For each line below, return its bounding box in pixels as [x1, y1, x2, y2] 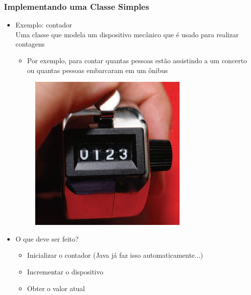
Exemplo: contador [15, 20, 72, 30]
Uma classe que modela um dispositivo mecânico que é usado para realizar [15, 29, 239, 39]
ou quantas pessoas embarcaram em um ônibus [27, 65, 168, 75]
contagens [15, 39, 45, 49]
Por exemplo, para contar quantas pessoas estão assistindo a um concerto [27, 55, 247, 65]
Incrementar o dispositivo [27, 266, 103, 276]
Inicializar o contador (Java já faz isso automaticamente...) [27, 250, 203, 260]
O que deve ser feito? [15, 233, 79, 244]
